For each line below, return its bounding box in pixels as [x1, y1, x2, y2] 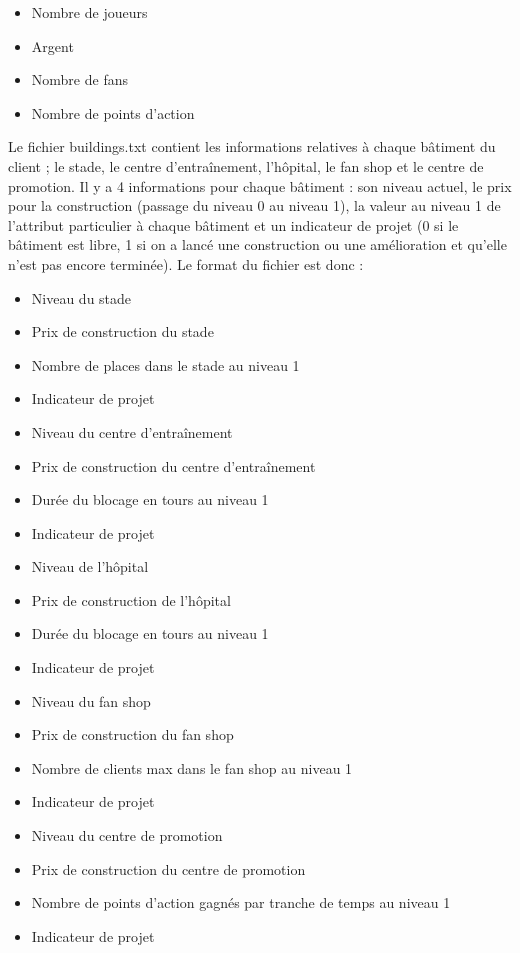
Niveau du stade [31, 287, 132, 308]
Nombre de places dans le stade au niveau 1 [31, 354, 300, 375]
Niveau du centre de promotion [31, 825, 223, 846]
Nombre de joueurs [31, 2, 148, 22]
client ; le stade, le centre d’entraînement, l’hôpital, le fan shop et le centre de [8, 155, 484, 176]
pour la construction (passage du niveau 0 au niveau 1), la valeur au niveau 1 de [8, 195, 501, 216]
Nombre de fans [31, 69, 128, 90]
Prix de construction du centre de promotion [31, 858, 306, 879]
